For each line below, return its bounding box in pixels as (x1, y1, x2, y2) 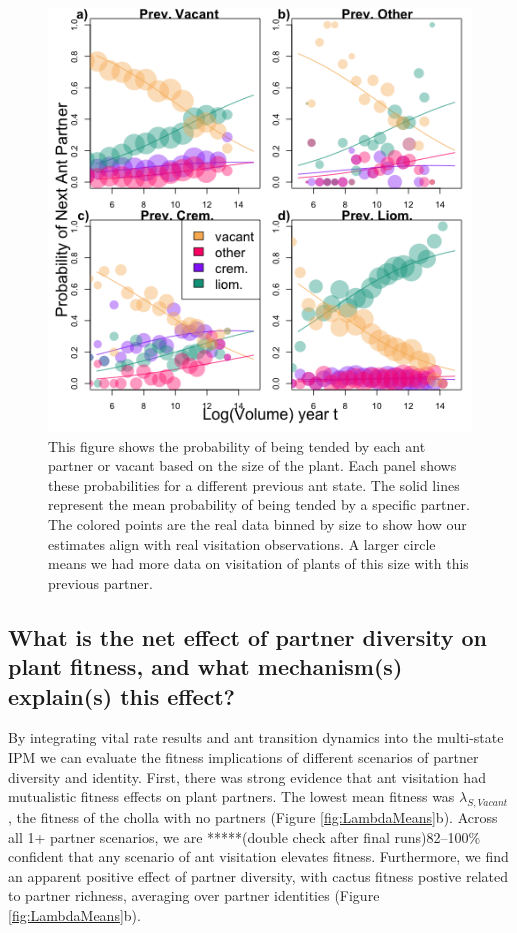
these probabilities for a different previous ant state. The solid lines (48, 474, 460, 495)
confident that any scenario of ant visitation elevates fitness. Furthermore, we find (8, 846, 509, 867)
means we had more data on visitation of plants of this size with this (48, 553, 469, 574)
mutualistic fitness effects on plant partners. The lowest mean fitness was (8, 786, 455, 807)
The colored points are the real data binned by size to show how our (48, 513, 467, 534)
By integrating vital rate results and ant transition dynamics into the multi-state (8, 727, 504, 748)
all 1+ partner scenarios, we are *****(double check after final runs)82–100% (8, 826, 481, 847)
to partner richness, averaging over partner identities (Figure (8, 885, 380, 906)
